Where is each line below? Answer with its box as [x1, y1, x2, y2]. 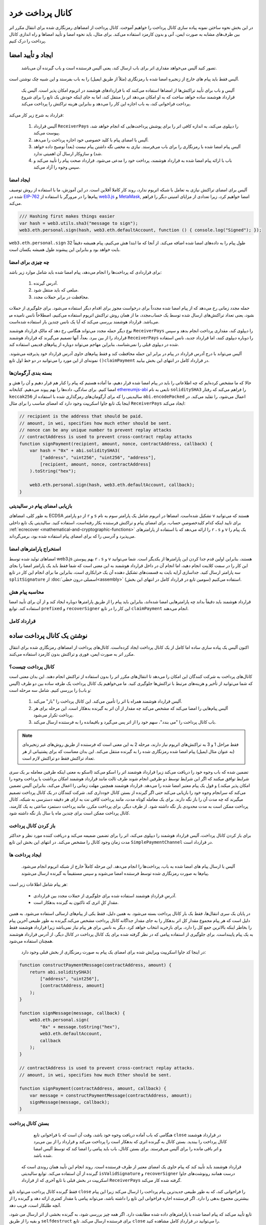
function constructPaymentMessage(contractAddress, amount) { [19, 962, 172, 968]
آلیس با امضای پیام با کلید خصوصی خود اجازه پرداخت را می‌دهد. [33, 137, 149, 143]
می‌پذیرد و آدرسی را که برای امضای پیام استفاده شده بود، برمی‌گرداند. [9, 533, 136, 539]
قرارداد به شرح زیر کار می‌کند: [9, 112, 64, 118]
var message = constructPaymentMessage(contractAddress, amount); [29, 1093, 193, 1098]
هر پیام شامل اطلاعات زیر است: [9, 882, 68, 887]
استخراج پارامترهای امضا [9, 545, 61, 552]
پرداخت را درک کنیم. [9, 38, 46, 44]
